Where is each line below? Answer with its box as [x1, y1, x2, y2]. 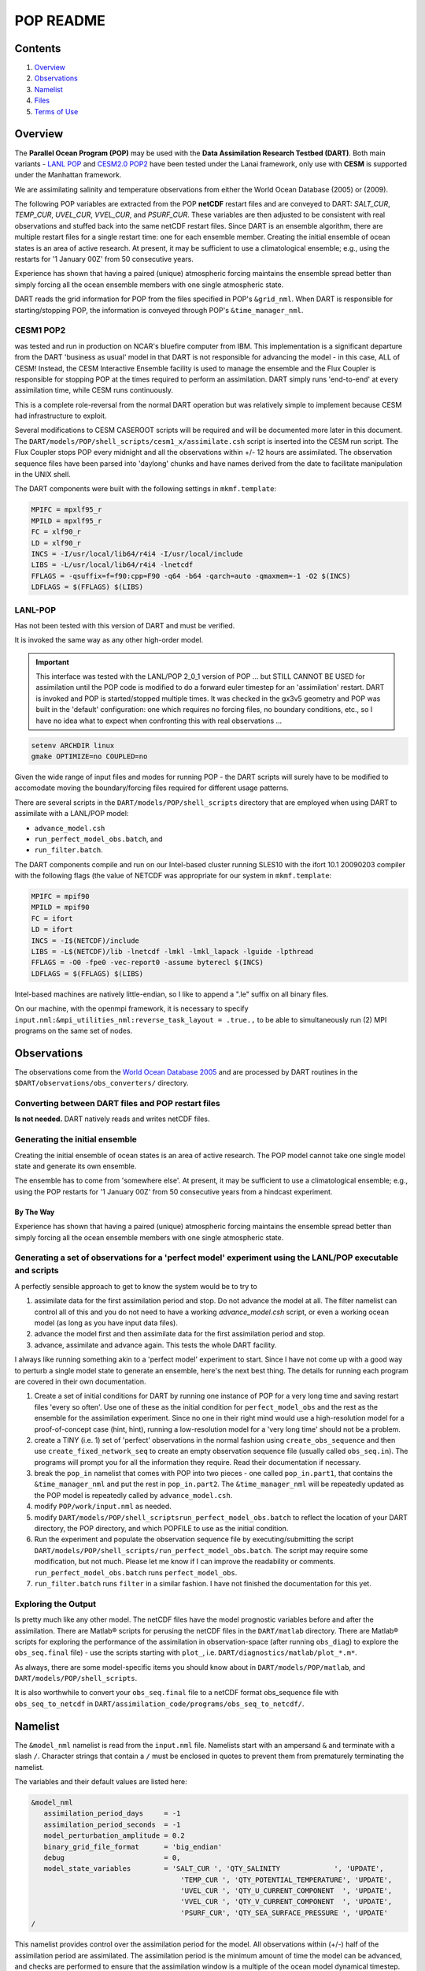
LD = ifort [31, 925, 73, 934]
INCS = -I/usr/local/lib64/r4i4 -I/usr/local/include [31, 549, 243, 558]
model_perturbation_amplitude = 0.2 [43, 1831, 185, 1840]
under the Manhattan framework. [14, 170, 122, 180]
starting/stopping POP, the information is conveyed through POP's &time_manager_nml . [14, 305, 304, 315]
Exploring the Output [14, 1598, 96, 1609]
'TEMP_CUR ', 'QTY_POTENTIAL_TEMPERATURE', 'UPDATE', [180, 1875, 393, 1884]
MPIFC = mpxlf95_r [31, 505, 102, 514]
